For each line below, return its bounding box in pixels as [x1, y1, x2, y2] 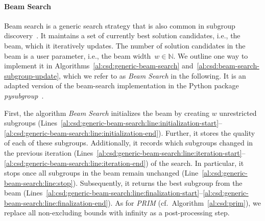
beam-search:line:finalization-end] [4, 197, 108, 208]
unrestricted [219, 107, 257, 118]
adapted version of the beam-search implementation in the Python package [4, 80, 239, 91]
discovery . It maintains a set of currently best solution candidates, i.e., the [4, 30, 240, 41]
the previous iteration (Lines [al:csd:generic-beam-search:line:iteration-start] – [4, 147, 246, 158]
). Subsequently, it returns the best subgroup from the [73, 177, 243, 188]
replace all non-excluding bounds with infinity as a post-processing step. [4, 207, 230, 218]
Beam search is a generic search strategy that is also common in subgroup [4, 20, 235, 31]
